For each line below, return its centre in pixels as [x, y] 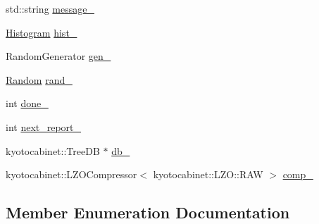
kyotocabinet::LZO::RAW [208, 174]
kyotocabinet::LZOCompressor [71, 174]
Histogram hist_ [42, 32]
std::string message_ [50, 8]
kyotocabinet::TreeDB [53, 150]
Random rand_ [39, 79]
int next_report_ [44, 126]
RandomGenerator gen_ [58, 56]
